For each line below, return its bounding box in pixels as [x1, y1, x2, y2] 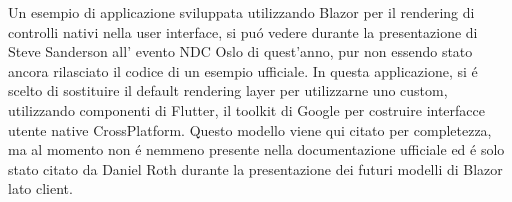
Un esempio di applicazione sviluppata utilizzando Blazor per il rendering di [8, 2, 475, 22]
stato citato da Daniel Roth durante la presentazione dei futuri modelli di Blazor [8, 158, 503, 179]
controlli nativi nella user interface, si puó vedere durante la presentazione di [8, 21, 478, 42]
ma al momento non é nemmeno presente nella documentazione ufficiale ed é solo [8, 139, 505, 160]
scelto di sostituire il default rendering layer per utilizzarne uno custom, [8, 80, 448, 101]
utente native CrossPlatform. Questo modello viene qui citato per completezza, [8, 119, 492, 140]
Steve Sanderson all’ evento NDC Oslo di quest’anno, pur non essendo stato [8, 41, 473, 62]
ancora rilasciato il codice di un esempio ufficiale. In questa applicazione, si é [8, 60, 478, 81]
